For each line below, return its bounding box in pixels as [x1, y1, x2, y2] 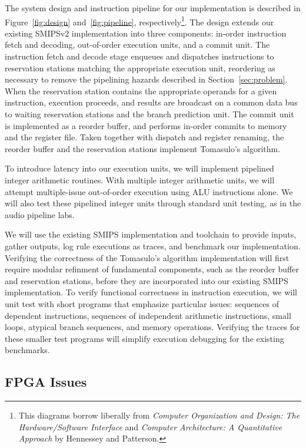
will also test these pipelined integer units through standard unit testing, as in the [5, 197, 301, 209]
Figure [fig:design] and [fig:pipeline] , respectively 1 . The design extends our [5, 14, 274, 28]
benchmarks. [5, 344, 50, 356]
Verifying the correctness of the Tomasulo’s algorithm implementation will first [5, 251, 290, 263]
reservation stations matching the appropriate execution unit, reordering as [5, 61, 275, 74]
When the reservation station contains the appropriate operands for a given [5, 84, 277, 97]
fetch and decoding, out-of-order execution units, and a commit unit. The [5, 38, 270, 51]
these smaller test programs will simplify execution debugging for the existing [5, 332, 284, 344]
